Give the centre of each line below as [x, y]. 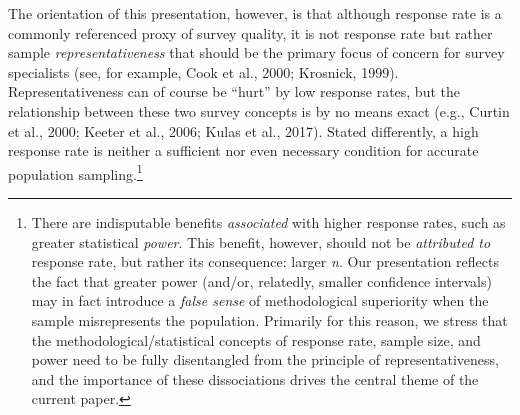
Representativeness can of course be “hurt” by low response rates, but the [234, 91]
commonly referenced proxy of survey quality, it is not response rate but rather [250, 32]
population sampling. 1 [75, 172]
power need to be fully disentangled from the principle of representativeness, [265, 359]
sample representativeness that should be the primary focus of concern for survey [256, 52]
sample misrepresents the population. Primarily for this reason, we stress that [269, 319]
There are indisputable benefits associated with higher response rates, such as [268, 222]
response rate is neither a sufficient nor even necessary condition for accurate [243, 150]
